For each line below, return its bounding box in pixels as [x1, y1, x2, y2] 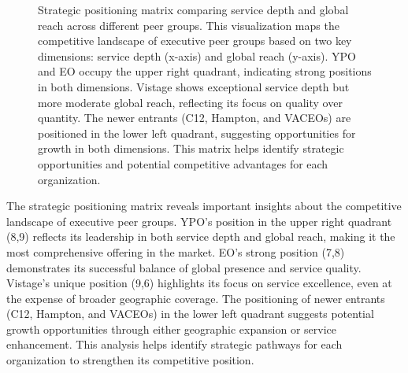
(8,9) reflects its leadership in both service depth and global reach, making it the [6, 228, 395, 245]
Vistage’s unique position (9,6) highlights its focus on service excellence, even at [6, 275, 392, 291]
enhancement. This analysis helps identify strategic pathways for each [6, 336, 343, 353]
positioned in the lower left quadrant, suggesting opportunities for [38, 124, 356, 141]
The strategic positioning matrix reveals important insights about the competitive [6, 198, 402, 214]
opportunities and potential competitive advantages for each [38, 155, 328, 172]
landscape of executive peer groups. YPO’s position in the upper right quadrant [6, 212, 392, 229]
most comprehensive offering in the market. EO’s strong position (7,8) [6, 243, 345, 260]
